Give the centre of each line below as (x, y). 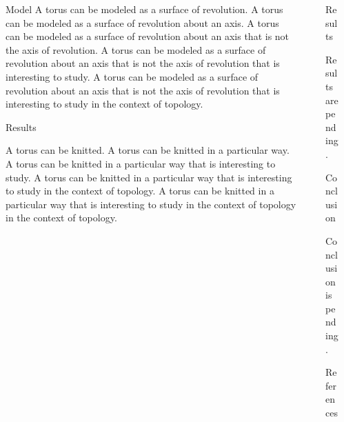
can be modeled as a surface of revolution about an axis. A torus (142, 22)
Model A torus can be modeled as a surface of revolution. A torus (144, 9)
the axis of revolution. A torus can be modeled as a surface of (136, 49)
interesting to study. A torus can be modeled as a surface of (132, 76)
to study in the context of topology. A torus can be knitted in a (140, 191)
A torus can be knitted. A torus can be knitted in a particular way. (148, 150)
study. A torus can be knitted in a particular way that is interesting (149, 177)
